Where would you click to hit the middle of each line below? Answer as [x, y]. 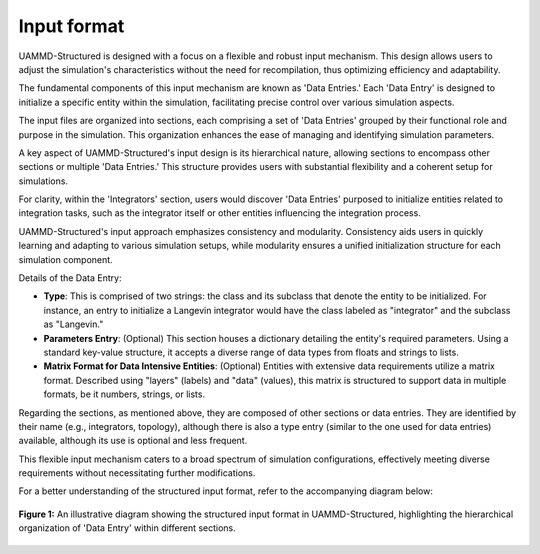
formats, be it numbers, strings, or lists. [124, 394]
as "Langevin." [73, 324]
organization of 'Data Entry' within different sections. [127, 528]
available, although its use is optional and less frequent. [133, 441]
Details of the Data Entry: [70, 278]
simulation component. [66, 259]
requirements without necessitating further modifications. [137, 473]
